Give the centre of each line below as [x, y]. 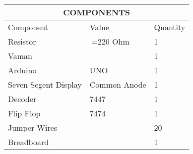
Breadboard [29, 142]
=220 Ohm [110, 41]
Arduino [22, 70]
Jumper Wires [33, 128]
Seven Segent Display [45, 84]
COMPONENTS [97, 12]
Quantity [170, 27]
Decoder [22, 99]
